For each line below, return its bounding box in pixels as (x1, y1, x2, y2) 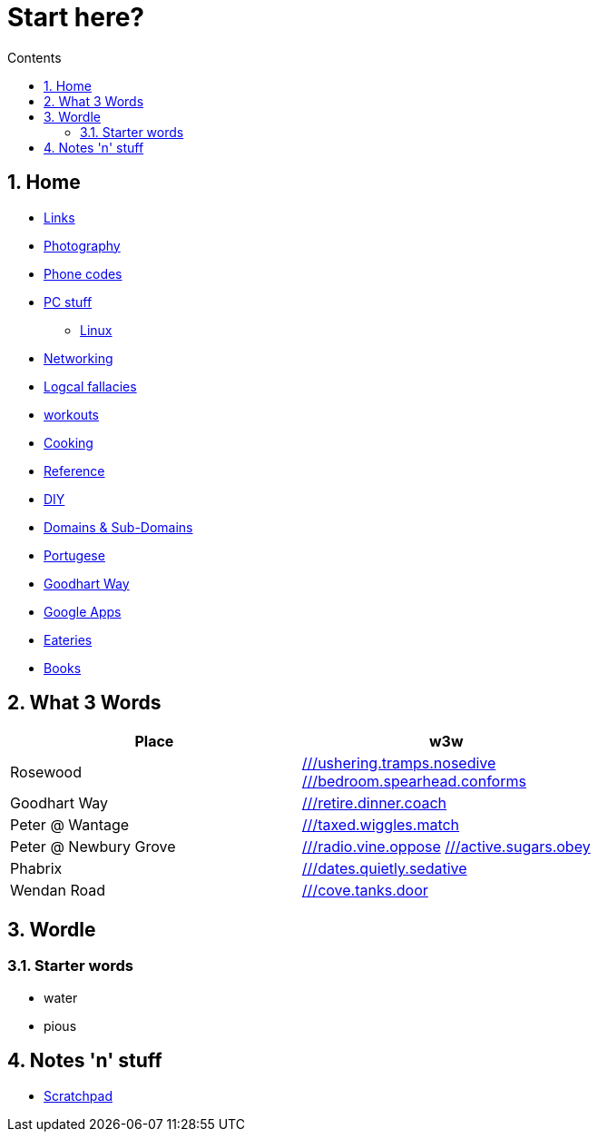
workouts (44, 406, 99, 422)
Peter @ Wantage (10, 816, 130, 835)
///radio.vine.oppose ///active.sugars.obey (301, 837, 591, 857)
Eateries (44, 631, 93, 648)
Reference (44, 462, 105, 479)
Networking (44, 350, 113, 366)
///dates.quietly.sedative (301, 859, 467, 878)
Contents (7, 49, 62, 65)
